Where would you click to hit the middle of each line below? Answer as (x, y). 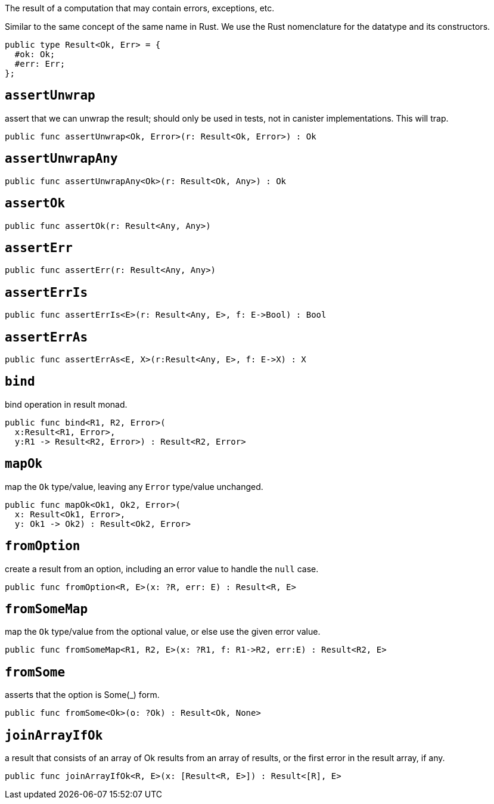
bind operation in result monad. (66, 404)
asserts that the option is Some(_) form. (82, 695)
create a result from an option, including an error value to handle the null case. (162, 569)
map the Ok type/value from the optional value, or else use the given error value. (163, 632)
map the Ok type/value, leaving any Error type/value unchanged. (134, 486)
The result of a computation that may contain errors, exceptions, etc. (140, 8)
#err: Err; (40, 64)
